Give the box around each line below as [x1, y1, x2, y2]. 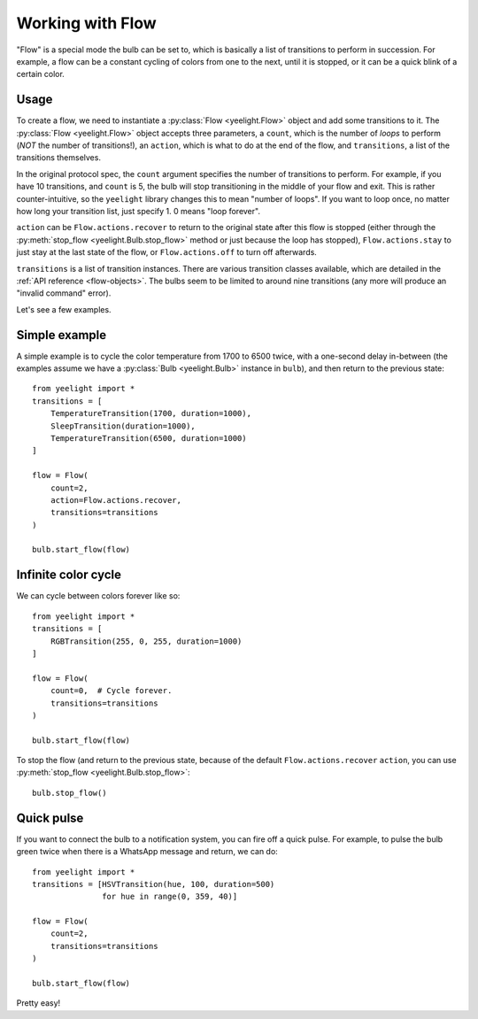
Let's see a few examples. [16, 304, 112, 314]
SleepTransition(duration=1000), [50, 421, 197, 431]
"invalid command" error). [16, 288, 112, 298]
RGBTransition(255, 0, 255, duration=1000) [50, 636, 243, 646]
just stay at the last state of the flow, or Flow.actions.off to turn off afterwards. [16, 247, 318, 258]
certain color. [16, 69, 66, 80]
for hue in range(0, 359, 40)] [102, 892, 238, 902]
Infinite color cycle [16, 567, 122, 583]
